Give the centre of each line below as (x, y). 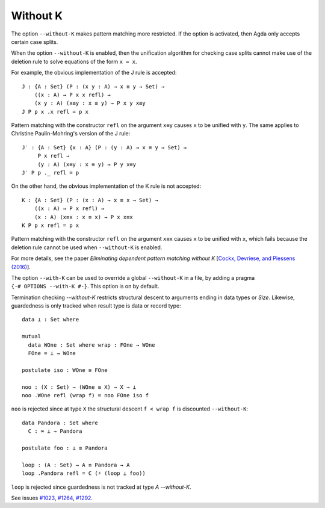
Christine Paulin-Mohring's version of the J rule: (71, 134)
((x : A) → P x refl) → (69, 209)
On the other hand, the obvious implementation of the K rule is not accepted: (106, 186)
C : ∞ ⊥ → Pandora (55, 431)
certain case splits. (35, 42)
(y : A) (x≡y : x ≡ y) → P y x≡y (87, 164)
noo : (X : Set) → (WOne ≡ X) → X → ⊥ (79, 387)
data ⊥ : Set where (51, 320)
